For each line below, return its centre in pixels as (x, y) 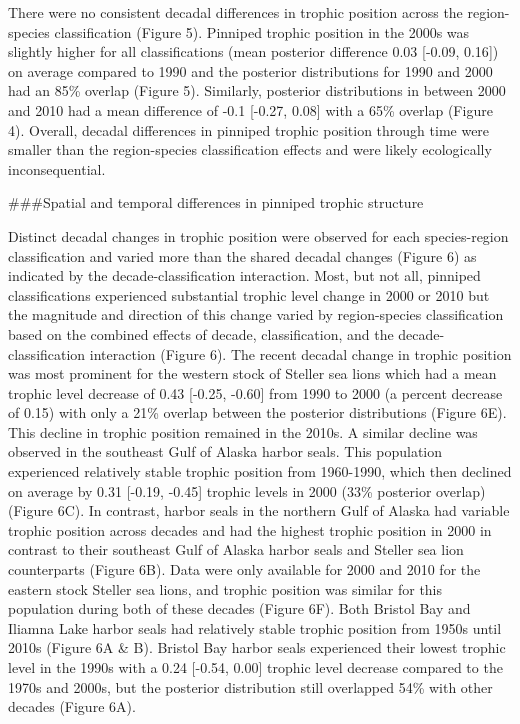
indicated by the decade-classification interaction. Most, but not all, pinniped (244, 275)
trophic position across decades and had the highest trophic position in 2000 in (250, 529)
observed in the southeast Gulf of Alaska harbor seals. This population (225, 451)
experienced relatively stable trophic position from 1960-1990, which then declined (260, 471)
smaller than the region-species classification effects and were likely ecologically (250, 149)
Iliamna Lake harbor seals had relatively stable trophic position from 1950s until (255, 627)
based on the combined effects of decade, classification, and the (201, 333)
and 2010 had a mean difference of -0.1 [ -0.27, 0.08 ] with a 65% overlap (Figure (250, 109)
